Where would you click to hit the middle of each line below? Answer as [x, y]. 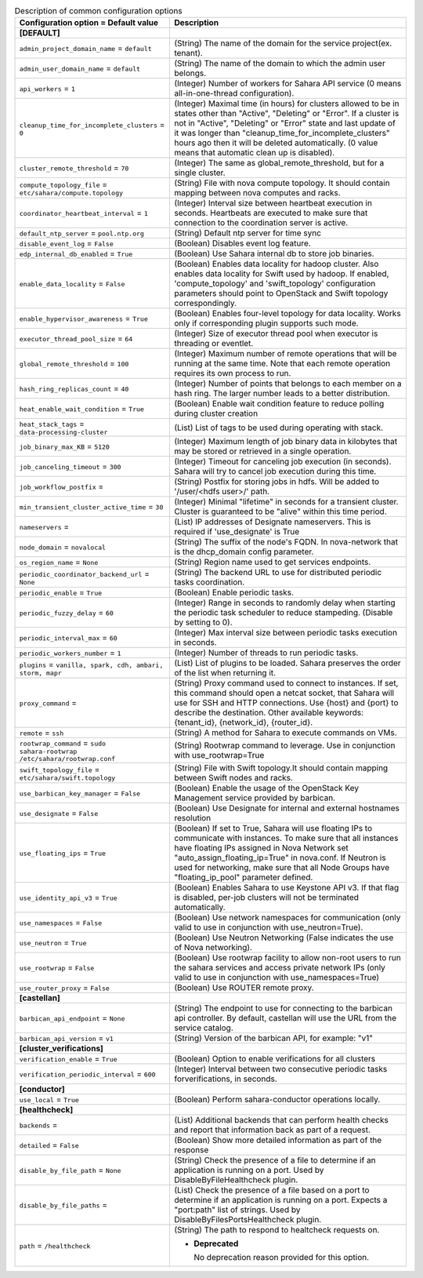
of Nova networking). [213, 948]
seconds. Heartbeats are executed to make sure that [271, 213]
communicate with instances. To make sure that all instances [286, 838]
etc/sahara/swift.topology [67, 778]
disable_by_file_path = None [70, 1171]
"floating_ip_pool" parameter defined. [243, 877]
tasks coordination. [209, 582]
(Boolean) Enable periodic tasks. [233, 592]
